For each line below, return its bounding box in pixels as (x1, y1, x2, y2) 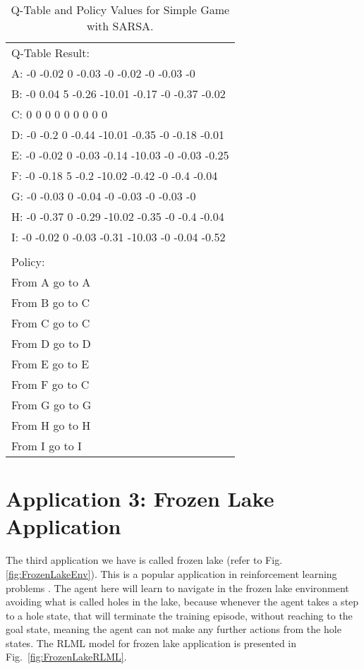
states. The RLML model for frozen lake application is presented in (6, 635, 297, 650)
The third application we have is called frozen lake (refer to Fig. (6, 553, 283, 567)
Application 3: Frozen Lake (6, 484, 274, 513)
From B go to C (11, 294, 90, 311)
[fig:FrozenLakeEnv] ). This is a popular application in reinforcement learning (6, 566, 337, 581)
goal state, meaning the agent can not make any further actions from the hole (6, 622, 341, 637)
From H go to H (11, 417, 91, 433)
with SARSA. (87, 18, 154, 34)
